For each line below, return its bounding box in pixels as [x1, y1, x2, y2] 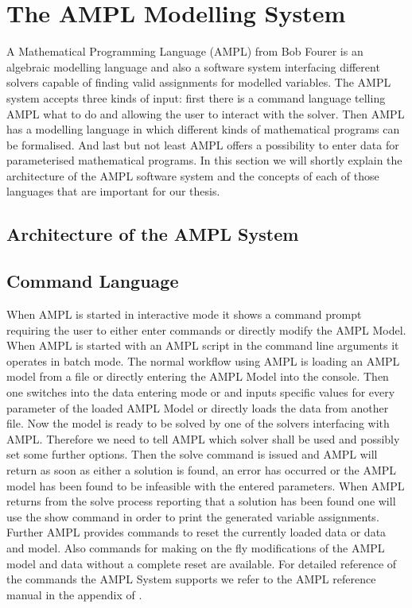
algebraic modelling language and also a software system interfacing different [6, 58, 380, 75]
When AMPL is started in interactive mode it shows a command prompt [6, 306, 362, 323]
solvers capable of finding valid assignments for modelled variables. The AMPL [6, 74, 391, 91]
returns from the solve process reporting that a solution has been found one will [6, 493, 396, 509]
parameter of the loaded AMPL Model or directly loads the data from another [6, 399, 389, 416]
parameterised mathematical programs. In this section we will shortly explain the [6, 152, 402, 168]
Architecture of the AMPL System [6, 222, 299, 246]
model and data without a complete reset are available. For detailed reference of [6, 555, 397, 571]
